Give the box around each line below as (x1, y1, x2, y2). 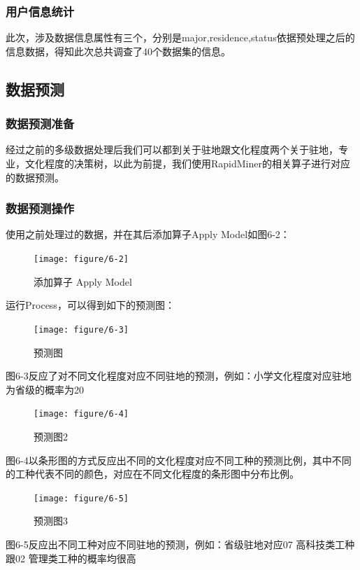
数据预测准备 (6, 115, 75, 132)
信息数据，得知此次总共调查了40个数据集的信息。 (6, 43, 231, 58)
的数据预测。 (6, 169, 64, 184)
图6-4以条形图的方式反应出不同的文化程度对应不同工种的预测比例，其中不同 (6, 452, 352, 467)
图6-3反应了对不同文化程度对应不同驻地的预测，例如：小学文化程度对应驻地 (6, 368, 352, 383)
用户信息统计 (6, 2, 75, 20)
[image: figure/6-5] (34, 493, 129, 503)
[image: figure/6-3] (34, 324, 129, 335)
